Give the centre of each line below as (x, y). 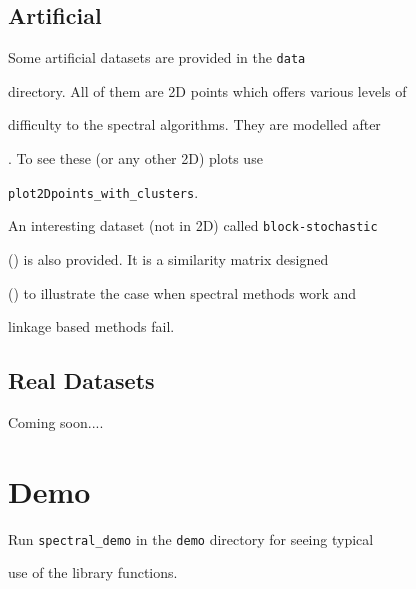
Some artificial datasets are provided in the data (157, 57)
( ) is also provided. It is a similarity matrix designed (168, 258)
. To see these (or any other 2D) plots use (135, 158)
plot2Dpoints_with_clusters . (103, 191)
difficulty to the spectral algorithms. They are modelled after (194, 124)
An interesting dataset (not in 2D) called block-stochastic (193, 225)
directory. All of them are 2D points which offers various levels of (207, 90)
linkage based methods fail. (91, 326)
